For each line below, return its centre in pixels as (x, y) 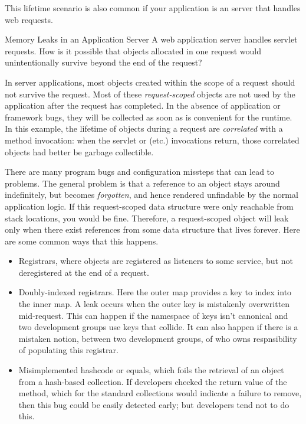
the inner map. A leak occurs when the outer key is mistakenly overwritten (154, 304)
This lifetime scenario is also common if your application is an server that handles (153, 8)
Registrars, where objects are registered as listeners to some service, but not (156, 261)
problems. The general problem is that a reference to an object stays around (142, 183)
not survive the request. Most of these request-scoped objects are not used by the (150, 94)
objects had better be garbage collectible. (79, 151)
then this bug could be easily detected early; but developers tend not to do (154, 404)
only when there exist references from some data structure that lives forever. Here (152, 229)
